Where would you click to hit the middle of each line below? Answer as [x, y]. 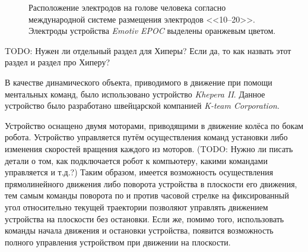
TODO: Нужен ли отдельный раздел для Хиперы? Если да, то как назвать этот [148, 50]
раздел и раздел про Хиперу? [57, 62]
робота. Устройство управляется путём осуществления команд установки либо [146, 137]
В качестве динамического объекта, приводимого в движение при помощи [139, 82]
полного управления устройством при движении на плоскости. [118, 242]
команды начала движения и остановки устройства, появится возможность [139, 230]
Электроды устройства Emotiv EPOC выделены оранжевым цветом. [152, 31]
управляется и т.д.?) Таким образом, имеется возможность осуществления [139, 172]
